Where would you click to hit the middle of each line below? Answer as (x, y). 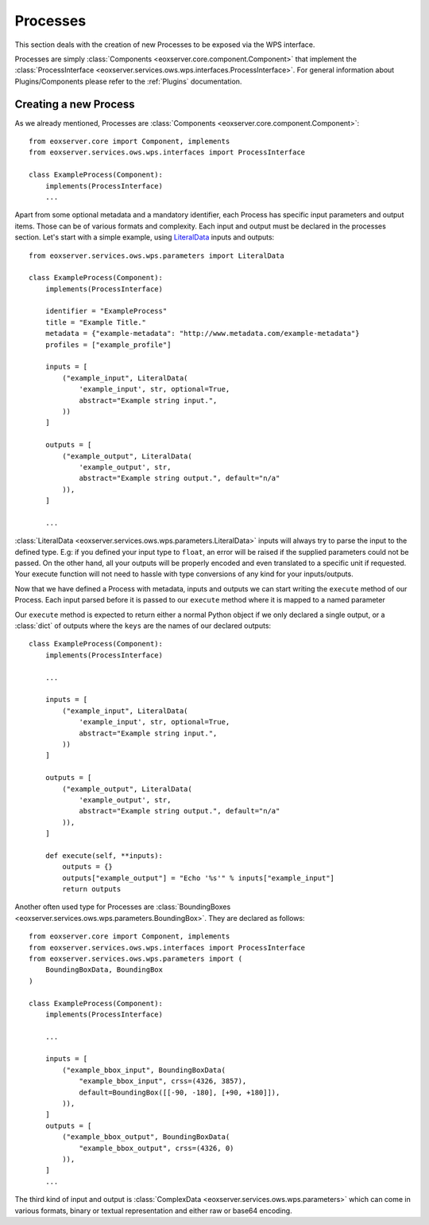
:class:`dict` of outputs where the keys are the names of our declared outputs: (143, 626)
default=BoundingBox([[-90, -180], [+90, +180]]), (180, 1092)
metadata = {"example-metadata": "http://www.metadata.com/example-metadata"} (202, 334)
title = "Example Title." (96, 322)
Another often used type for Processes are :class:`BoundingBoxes (123, 907)
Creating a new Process (75, 104)
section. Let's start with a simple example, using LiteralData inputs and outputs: (145, 237)
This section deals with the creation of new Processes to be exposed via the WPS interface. (165, 45)
